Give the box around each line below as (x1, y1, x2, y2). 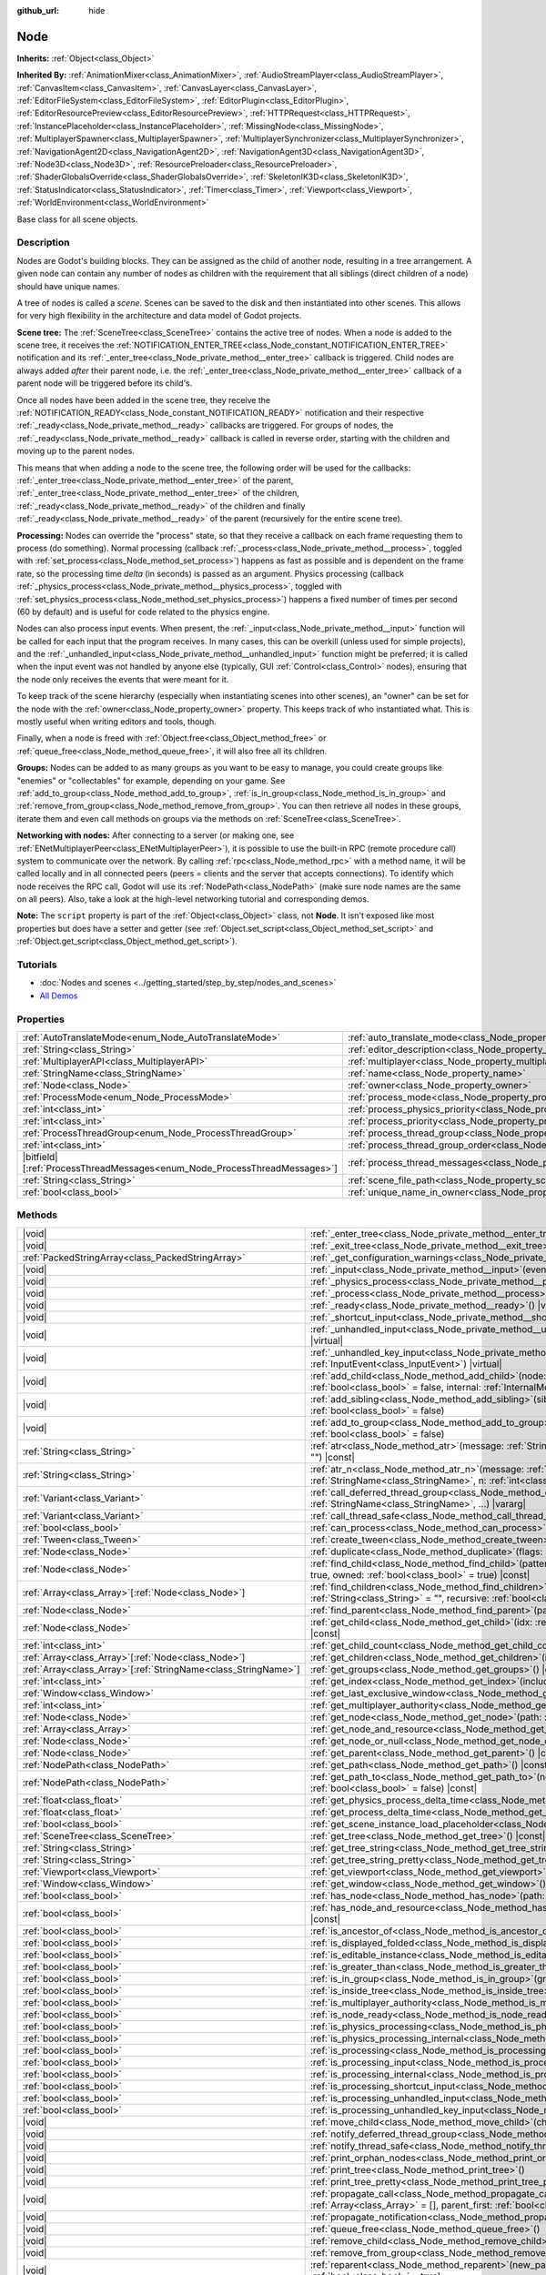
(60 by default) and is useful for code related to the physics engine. (16, 606, 270, 617)
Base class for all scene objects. (16, 214, 138, 225)
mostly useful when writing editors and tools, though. (16, 716, 217, 727)
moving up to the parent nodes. (16, 446, 136, 457)
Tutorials (16, 958, 58, 971)
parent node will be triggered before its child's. (16, 378, 193, 389)
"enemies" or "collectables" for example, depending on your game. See (16, 774, 286, 786)
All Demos (39, 990, 78, 1001)
